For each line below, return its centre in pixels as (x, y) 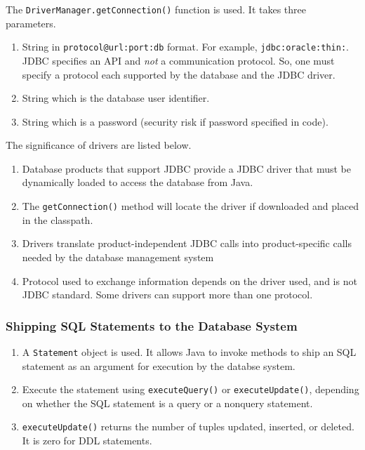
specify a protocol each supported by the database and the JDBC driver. (179, 74)
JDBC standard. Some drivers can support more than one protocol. (167, 295)
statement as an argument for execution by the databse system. (159, 365)
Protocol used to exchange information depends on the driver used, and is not (190, 280)
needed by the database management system (118, 257)
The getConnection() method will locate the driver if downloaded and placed (191, 206)
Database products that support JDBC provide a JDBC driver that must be (186, 168)
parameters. (31, 23)
